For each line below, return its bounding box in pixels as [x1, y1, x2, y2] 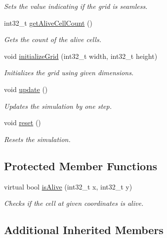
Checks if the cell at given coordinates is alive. [4, 198, 144, 208]
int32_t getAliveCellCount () [4, 17, 92, 28]
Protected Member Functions [4, 158, 158, 173]
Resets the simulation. [4, 134, 71, 144]
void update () [4, 84, 48, 94]
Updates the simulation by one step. [4, 100, 112, 111]
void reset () [4, 117, 41, 128]
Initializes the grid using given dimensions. [4, 67, 134, 78]
